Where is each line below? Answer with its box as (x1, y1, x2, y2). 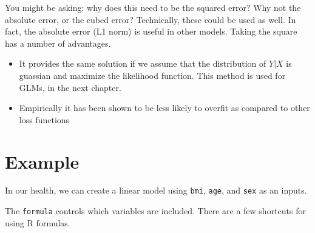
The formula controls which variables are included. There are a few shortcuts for (5, 204, 306, 217)
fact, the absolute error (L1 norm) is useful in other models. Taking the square (5, 25, 297, 38)
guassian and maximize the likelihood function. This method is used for (19, 69, 286, 81)
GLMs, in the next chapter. (19, 81, 121, 93)
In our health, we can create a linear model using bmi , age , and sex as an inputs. (5, 184, 307, 197)
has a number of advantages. (5, 36, 111, 49)
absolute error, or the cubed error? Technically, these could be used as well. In (5, 13, 296, 25)
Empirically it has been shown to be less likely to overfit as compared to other (19, 101, 310, 114)
